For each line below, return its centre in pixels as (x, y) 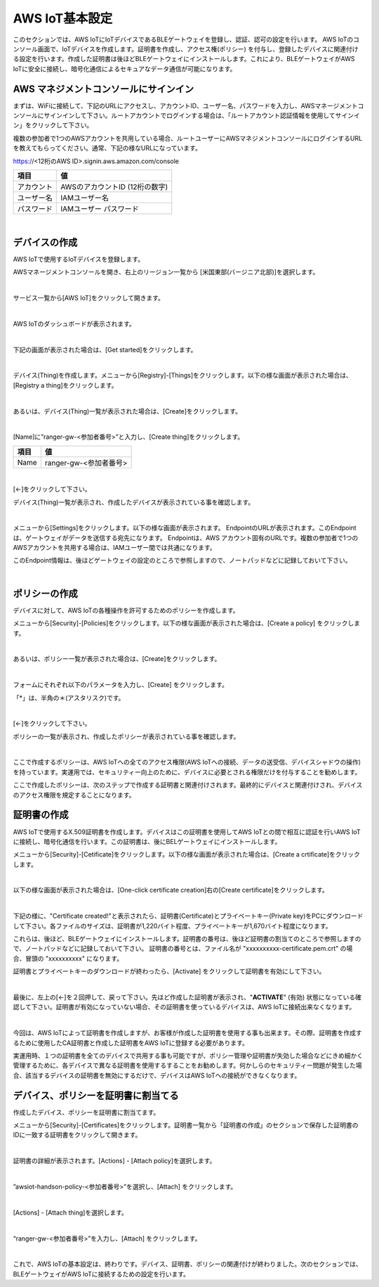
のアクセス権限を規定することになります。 (74, 795)
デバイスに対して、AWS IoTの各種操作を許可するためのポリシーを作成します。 (126, 610)
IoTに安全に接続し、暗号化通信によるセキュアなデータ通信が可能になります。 (125, 69)
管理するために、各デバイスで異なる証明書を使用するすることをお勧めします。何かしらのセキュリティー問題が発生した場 (187, 1065)
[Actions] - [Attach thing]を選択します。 (70, 1212)
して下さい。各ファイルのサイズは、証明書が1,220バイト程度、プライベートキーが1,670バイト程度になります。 (172, 926)
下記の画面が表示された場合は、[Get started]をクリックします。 (105, 350)
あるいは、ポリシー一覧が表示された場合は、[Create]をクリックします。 (117, 659)
